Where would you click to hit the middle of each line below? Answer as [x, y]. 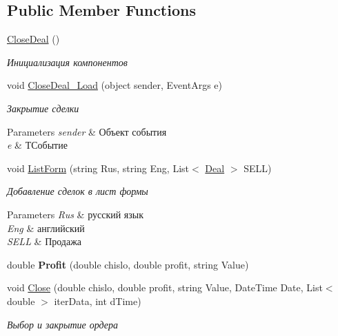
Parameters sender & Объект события [87, 131]
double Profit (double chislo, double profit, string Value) [128, 264]
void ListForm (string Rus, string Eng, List [98, 168]
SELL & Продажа [44, 241]
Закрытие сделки [43, 108]
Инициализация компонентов [67, 62]
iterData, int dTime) [98, 301]
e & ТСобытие [37, 145]
